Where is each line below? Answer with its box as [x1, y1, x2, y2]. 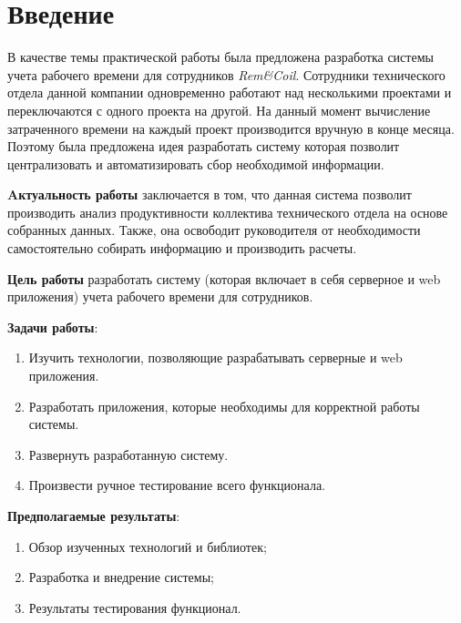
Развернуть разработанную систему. [28, 444, 229, 464]
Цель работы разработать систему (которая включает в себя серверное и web [7, 269, 441, 288]
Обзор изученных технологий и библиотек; [28, 536, 267, 556]
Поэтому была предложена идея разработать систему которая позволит [7, 137, 400, 156]
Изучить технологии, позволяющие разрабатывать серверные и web [28, 348, 403, 367]
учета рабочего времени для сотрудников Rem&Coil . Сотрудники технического [7, 65, 446, 84]
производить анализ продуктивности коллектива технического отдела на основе [7, 202, 448, 221]
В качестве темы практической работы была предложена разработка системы [7, 47, 434, 66]
